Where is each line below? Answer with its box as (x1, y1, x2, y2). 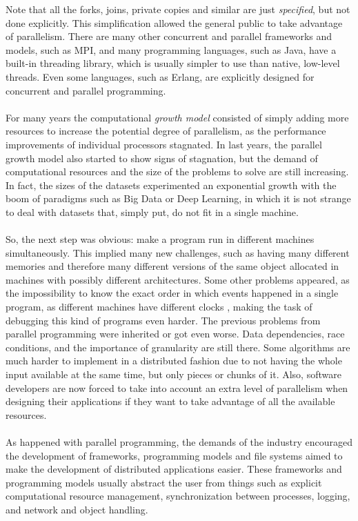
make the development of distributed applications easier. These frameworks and (6, 462, 342, 476)
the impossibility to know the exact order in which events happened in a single (6, 286, 339, 300)
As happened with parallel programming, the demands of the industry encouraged (6, 435, 352, 449)
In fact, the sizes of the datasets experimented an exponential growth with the (6, 177, 337, 192)
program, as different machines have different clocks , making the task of (6, 299, 312, 314)
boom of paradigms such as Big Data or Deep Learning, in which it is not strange (6, 191, 351, 206)
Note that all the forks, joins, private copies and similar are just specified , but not (6, 2, 350, 16)
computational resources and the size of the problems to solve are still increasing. (6, 164, 349, 179)
